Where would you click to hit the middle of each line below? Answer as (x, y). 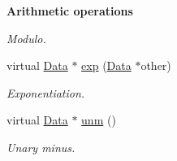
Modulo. (26, 38)
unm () (99, 120)
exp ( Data (106, 65)
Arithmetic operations (70, 11)
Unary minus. (41, 147)
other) (156, 65)
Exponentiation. (46, 92)
